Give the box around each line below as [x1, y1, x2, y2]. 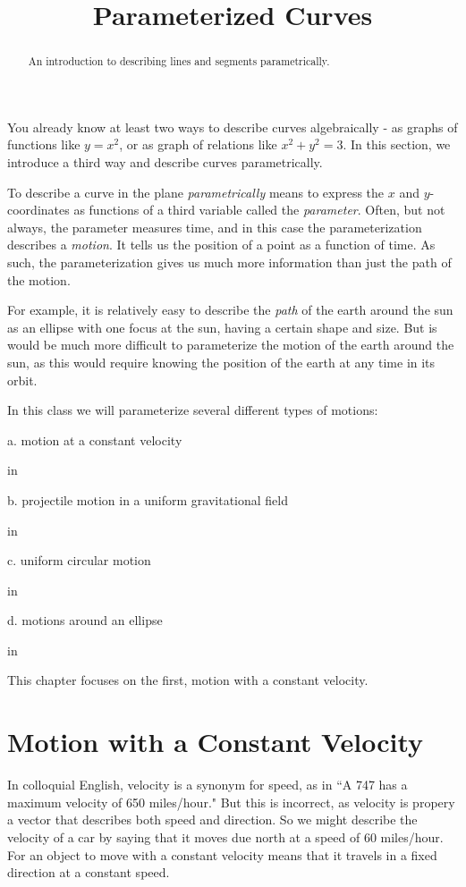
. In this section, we [343, 135, 451, 154]
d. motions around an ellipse [7, 611, 163, 629]
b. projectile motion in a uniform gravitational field [7, 490, 289, 509]
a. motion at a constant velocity [7, 430, 182, 449]
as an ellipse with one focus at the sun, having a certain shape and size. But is [7, 317, 437, 336]
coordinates [7, 200, 70, 219]
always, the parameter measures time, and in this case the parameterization [7, 217, 422, 236]
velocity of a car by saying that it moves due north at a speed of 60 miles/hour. [7, 827, 444, 846]
